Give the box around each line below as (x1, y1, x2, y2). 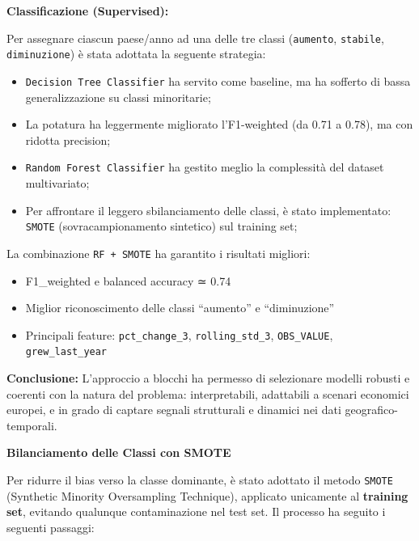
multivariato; (25, 175, 90, 191)
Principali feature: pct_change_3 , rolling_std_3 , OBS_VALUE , (25, 326, 333, 343)
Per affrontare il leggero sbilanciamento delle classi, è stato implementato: (25, 201, 391, 218)
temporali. (6, 416, 57, 433)
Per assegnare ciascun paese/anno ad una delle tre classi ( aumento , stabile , (6, 29, 384, 46)
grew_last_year (25, 346, 108, 358)
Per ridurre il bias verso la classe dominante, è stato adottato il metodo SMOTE (6, 471, 393, 488)
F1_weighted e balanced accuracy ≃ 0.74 (25, 272, 231, 289)
